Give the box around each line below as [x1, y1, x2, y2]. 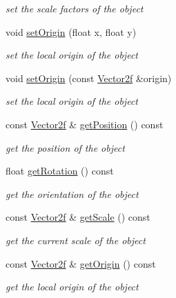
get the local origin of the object [6, 279, 139, 294]
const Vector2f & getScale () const [6, 210, 150, 224]
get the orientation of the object [6, 186, 139, 201]
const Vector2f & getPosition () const [6, 117, 164, 131]
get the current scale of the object [6, 232, 146, 247]
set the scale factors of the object [6, 1, 144, 15]
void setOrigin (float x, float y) [6, 24, 137, 39]
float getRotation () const [6, 163, 114, 178]
